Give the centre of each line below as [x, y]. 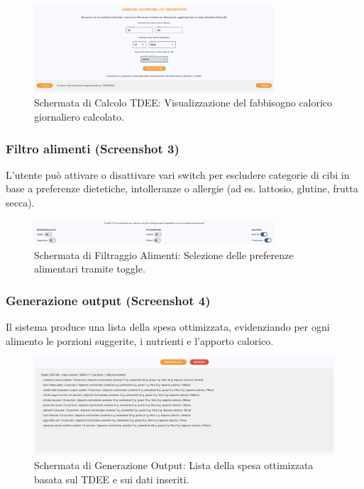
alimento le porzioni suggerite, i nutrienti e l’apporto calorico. [140, 340]
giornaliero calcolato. [79, 117]
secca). [20, 203]
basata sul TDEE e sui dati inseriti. [112, 479]
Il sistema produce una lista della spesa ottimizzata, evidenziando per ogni [168, 327]
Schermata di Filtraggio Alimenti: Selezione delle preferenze [164, 254]
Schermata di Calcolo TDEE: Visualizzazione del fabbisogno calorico [183, 103]
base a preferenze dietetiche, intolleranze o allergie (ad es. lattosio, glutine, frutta [182, 188]
